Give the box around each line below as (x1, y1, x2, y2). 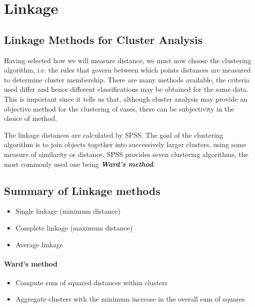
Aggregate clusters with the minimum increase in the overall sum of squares (15, 294, 245, 304)
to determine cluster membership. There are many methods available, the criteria (4, 74, 250, 84)
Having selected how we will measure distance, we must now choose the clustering (4, 55, 252, 65)
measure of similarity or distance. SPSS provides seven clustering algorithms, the (4, 149, 249, 159)
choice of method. (4, 113, 57, 123)
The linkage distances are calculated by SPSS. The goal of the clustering (4, 129, 223, 140)
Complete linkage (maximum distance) (15, 222, 133, 232)
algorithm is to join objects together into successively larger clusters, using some (4, 139, 247, 150)
